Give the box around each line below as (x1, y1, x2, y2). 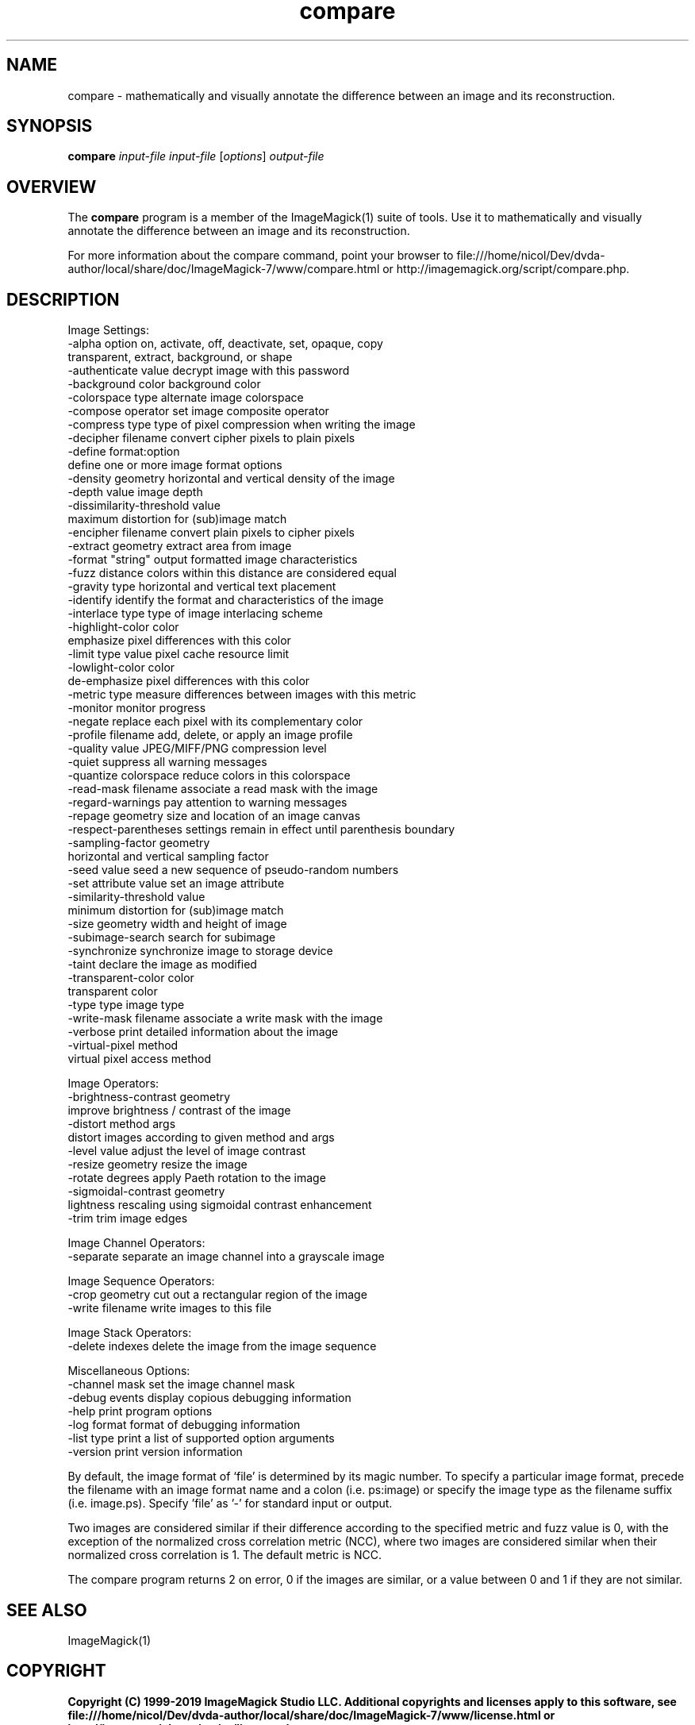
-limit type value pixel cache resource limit (67, 647, 290, 661)
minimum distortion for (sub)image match (67, 903, 284, 918)
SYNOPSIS (6, 116, 93, 137)
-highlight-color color (67, 620, 179, 634)
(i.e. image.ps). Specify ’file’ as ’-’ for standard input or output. (67, 1496, 393, 1511)
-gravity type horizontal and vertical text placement (67, 579, 336, 594)
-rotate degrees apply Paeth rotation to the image (67, 1171, 326, 1185)
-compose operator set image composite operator (67, 404, 329, 418)
